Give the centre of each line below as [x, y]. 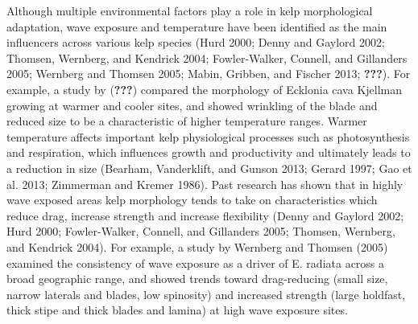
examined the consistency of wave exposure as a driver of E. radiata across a [196, 262]
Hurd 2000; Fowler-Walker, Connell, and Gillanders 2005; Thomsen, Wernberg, [201, 231]
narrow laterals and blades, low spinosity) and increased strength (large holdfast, [206, 294]
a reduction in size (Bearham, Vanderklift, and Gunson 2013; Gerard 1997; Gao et [209, 168]
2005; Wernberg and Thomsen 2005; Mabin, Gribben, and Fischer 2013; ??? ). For [209, 74]
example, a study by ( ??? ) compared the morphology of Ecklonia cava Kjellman [205, 89]
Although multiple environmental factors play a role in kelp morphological [190, 10]
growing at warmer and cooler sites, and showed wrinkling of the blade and [192, 105]
